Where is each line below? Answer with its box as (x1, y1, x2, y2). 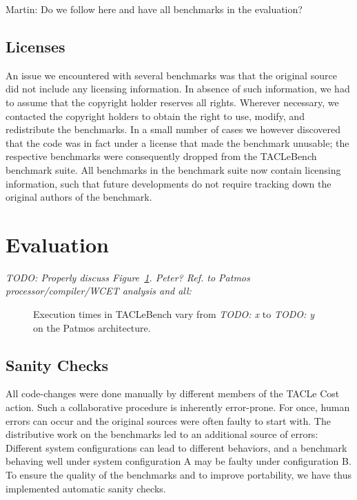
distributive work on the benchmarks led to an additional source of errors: (6, 427, 318, 441)
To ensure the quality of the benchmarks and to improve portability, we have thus (6, 468, 352, 481)
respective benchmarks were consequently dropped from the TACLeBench (6, 149, 317, 163)
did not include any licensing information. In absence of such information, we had (6, 81, 350, 96)
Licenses (6, 35, 65, 57)
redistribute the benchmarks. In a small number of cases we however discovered (6, 122, 340, 137)
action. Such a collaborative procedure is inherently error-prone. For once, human (6, 400, 350, 414)
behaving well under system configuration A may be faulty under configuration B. (6, 454, 351, 468)
